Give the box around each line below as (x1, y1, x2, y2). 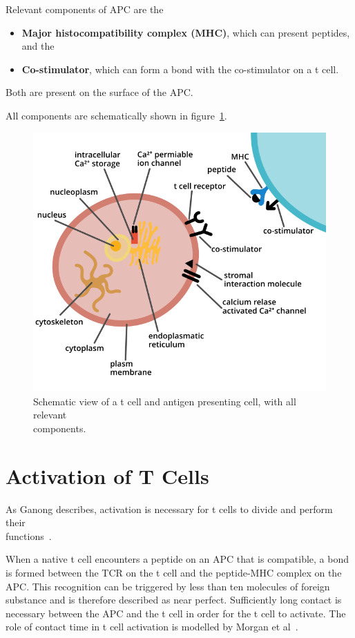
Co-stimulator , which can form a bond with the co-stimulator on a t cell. (21, 61, 339, 76)
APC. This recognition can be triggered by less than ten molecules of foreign (6, 579, 330, 593)
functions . (6, 528, 52, 543)
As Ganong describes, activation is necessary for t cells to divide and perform (6, 501, 333, 516)
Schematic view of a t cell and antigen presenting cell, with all (33, 394, 296, 408)
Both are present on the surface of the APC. (6, 85, 193, 99)
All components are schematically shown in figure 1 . (6, 108, 227, 122)
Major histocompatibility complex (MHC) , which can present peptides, (21, 25, 350, 39)
